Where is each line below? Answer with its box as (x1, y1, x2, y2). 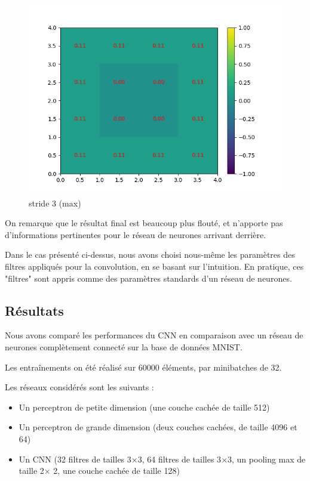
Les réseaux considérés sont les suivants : (5, 381, 154, 393)
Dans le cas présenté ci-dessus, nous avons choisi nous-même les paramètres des (5, 248, 295, 261)
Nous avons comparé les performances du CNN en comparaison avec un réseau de (5, 329, 303, 341)
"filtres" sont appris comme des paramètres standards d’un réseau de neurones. (5, 272, 292, 284)
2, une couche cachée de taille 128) (53, 464, 180, 477)
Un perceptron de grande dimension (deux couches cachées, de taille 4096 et (19, 421, 297, 433)
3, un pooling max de (228, 452, 306, 465)
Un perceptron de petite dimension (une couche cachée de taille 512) (19, 400, 270, 413)
